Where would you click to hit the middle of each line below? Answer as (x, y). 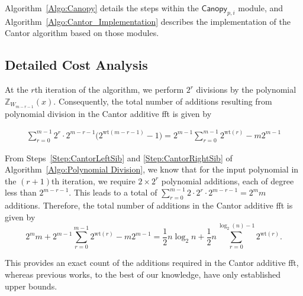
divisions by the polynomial (246, 90)
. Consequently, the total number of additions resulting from (163, 101)
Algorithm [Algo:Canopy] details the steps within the (102, 8)
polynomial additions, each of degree (228, 180)
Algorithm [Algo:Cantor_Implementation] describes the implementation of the (148, 21)
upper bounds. (31, 286)
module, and (261, 8)
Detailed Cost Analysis (76, 65)
